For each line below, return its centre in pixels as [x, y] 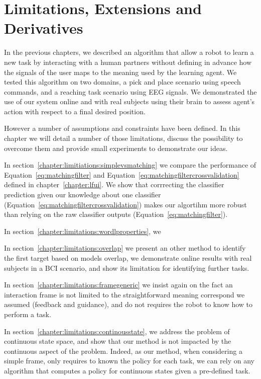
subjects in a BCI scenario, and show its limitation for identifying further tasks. [127, 268]
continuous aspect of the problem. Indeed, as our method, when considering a [123, 351]
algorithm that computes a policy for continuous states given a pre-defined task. [127, 370]
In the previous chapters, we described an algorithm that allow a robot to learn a [129, 52]
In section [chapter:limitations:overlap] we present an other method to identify [125, 248]
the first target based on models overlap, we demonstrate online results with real [128, 258]
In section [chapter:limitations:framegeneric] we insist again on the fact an [118, 285]
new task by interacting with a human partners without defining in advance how [128, 62]
